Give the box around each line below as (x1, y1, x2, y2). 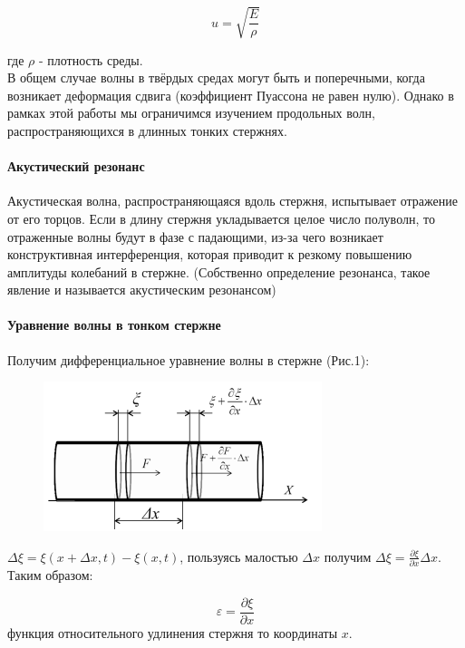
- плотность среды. (38, 50, 143, 69)
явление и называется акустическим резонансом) (7, 280, 276, 299)
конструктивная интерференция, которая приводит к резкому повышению (7, 245, 412, 264)
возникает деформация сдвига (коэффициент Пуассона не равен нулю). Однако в (7, 85, 454, 104)
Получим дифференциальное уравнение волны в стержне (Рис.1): (7, 350, 370, 369)
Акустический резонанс (7, 157, 145, 176)
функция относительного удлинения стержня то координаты (7, 623, 338, 642)
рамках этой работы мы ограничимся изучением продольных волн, (7, 103, 375, 122)
